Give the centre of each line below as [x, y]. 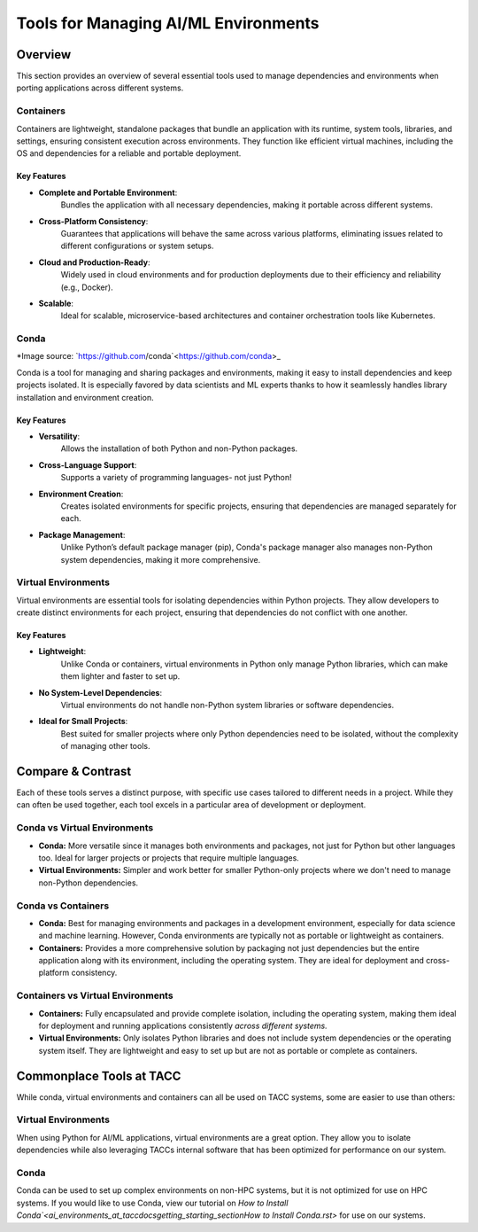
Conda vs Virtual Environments [85, 828]
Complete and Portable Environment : [108, 192]
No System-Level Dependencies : [100, 692]
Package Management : [82, 534]
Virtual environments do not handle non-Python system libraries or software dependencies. [227, 705]
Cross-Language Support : [88, 464]
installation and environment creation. [85, 397]
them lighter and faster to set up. [120, 676]
